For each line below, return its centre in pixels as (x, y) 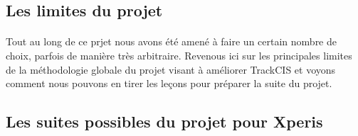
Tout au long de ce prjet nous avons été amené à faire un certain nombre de (171, 41)
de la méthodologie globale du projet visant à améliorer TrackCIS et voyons (171, 69)
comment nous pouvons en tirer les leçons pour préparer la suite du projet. (169, 83)
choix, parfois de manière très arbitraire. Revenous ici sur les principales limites (179, 55)
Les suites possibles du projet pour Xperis (164, 121)
